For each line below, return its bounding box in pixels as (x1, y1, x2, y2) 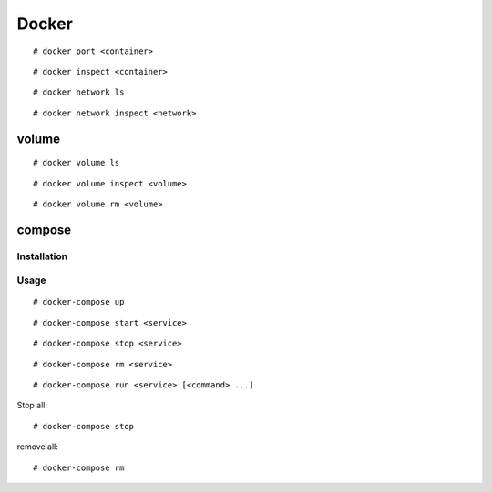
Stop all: (16, 400, 48, 411)
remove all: (16, 441, 58, 452)
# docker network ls (33, 87, 125, 97)
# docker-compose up (33, 296, 125, 307)
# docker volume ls (33, 157, 120, 168)
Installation (16, 250, 68, 263)
